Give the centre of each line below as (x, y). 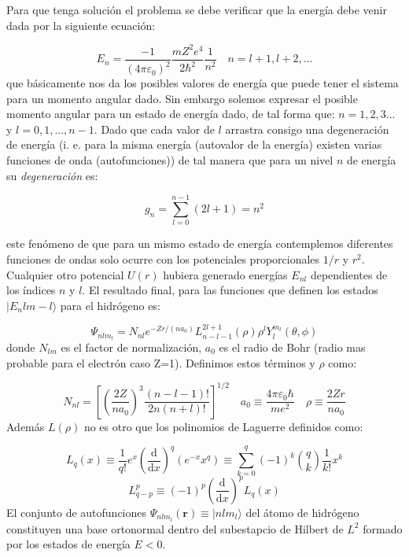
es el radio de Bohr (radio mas (292, 347)
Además (26, 426)
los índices (31, 290)
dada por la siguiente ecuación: (81, 25)
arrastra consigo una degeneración (307, 129)
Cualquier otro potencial (65, 274)
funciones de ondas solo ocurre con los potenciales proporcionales (163, 258)
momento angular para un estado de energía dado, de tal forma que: (171, 114)
